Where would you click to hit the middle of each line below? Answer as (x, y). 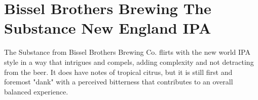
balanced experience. (36, 91)
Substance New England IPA (108, 28)
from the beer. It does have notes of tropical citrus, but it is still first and (118, 72)
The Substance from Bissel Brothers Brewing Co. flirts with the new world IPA (127, 52)
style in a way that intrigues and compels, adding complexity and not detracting (129, 62)
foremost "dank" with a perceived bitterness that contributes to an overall (119, 82)
